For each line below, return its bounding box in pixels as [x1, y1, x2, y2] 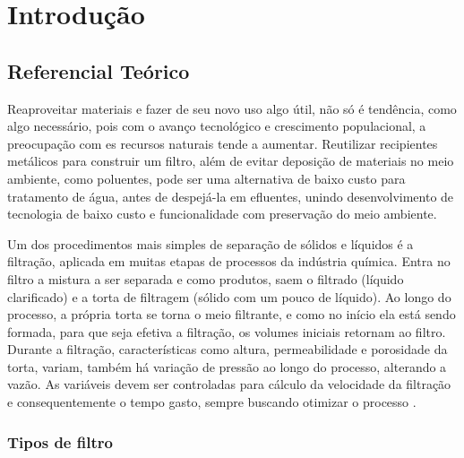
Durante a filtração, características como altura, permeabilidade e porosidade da [7, 340, 448, 359]
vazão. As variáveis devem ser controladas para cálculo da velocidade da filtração [7, 375, 451, 393]
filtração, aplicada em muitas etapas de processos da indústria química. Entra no [7, 252, 451, 271]
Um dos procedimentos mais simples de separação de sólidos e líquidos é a [7, 234, 414, 253]
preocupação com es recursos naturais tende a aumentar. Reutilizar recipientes [7, 134, 438, 152]
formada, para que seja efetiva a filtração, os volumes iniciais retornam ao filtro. [7, 322, 446, 341]
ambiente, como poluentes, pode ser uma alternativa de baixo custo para [7, 169, 406, 187]
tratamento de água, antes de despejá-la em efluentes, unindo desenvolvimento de [7, 186, 454, 205]
